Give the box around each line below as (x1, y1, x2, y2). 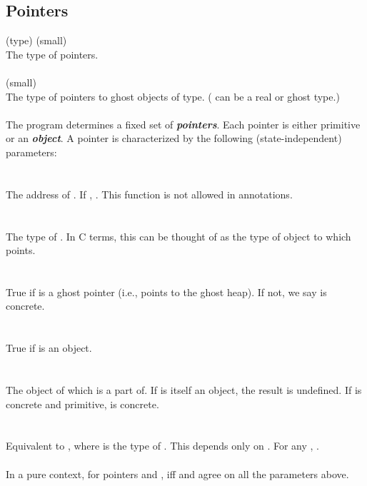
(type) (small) (6, 33, 67, 48)
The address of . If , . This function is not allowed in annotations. (6, 186, 293, 201)
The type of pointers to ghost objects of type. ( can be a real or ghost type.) (6, 88, 340, 103)
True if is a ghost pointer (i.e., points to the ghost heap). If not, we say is (6, 284, 327, 299)
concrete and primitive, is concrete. (6, 396, 159, 411)
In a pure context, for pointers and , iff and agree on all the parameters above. (6, 466, 349, 481)
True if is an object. (6, 340, 92, 355)
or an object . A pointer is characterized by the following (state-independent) (6, 131, 342, 146)
